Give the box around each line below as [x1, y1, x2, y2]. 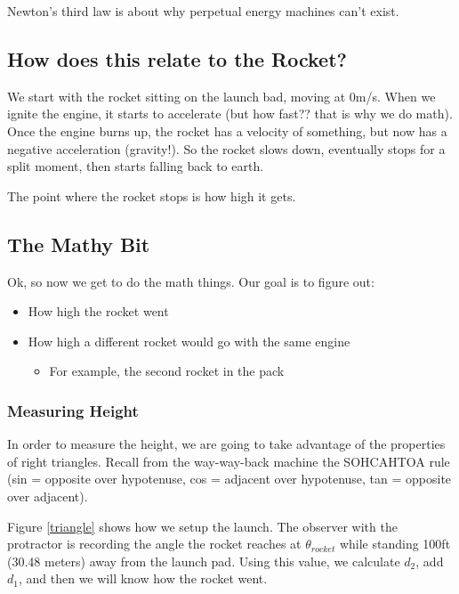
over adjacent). [7, 486, 88, 505]
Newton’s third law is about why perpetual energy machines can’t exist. [7, 2, 399, 20]
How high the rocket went [28, 302, 169, 321]
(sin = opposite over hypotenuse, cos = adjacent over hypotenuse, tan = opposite [7, 469, 452, 488]
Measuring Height [7, 399, 139, 421]
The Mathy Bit [7, 230, 150, 257]
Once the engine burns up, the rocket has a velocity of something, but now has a [7, 121, 447, 140]
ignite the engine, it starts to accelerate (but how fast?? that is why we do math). [7, 104, 453, 123]
